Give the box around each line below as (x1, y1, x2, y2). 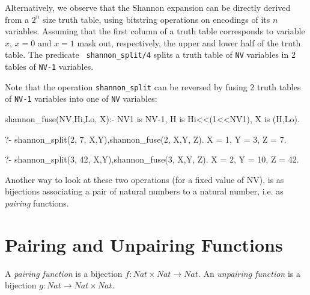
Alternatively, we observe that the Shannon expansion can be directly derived (5, 1, 291, 13)
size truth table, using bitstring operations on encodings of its (43, 13, 270, 25)
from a (5, 13, 29, 25)
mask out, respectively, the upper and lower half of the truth (77, 36, 301, 49)
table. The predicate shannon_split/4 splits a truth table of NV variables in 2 (5, 48, 296, 61)
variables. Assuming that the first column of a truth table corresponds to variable (5, 25, 305, 37)
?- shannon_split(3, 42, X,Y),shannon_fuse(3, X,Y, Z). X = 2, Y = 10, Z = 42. (5, 153, 299, 166)
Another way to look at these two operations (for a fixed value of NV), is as (5, 173, 284, 185)
